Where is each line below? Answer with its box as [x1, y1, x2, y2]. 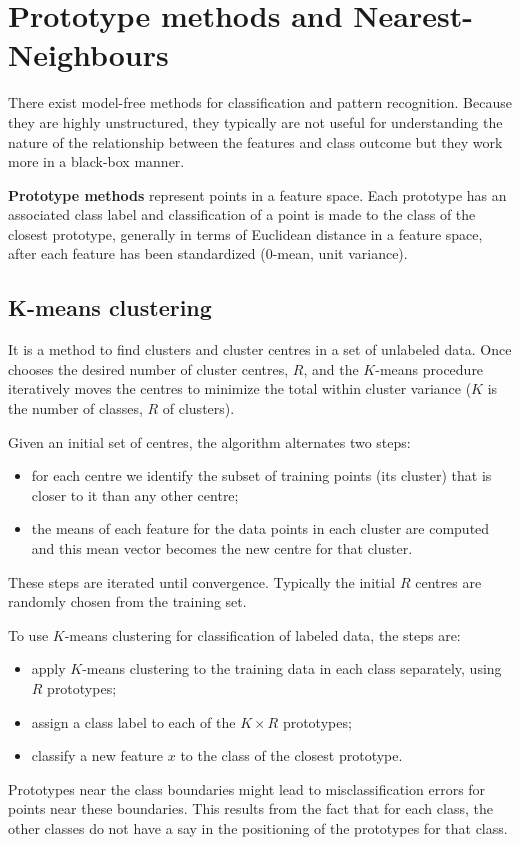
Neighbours [8, 34, 169, 75]
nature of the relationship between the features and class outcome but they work [8, 131, 503, 152]
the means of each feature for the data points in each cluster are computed [31, 518, 490, 539]
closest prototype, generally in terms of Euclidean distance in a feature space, [8, 223, 483, 244]
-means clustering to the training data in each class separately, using [82, 658, 502, 679]
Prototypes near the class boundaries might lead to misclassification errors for [8, 778, 486, 799]
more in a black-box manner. [8, 151, 185, 172]
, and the [303, 358, 359, 379]
